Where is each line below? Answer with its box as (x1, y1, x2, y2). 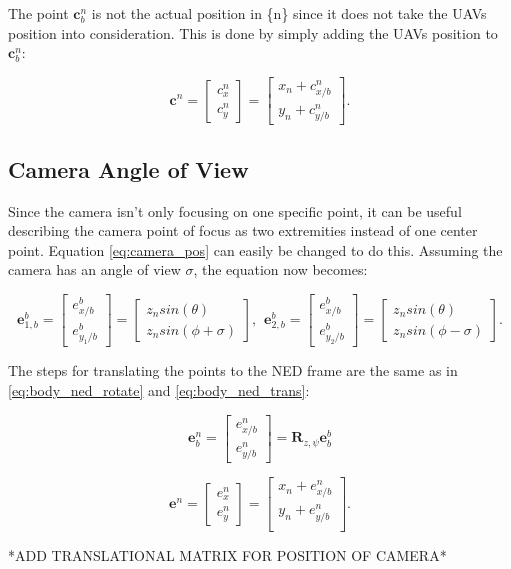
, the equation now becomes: (193, 259, 368, 280)
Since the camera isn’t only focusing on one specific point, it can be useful (8, 200, 462, 221)
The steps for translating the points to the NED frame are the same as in (8, 360, 458, 381)
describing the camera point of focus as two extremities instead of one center (8, 220, 478, 241)
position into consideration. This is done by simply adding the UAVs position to (8, 22, 498, 43)
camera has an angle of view (8, 259, 181, 280)
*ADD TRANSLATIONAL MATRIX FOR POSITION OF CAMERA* (8, 544, 447, 565)
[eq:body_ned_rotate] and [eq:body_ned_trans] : (8, 379, 310, 400)
